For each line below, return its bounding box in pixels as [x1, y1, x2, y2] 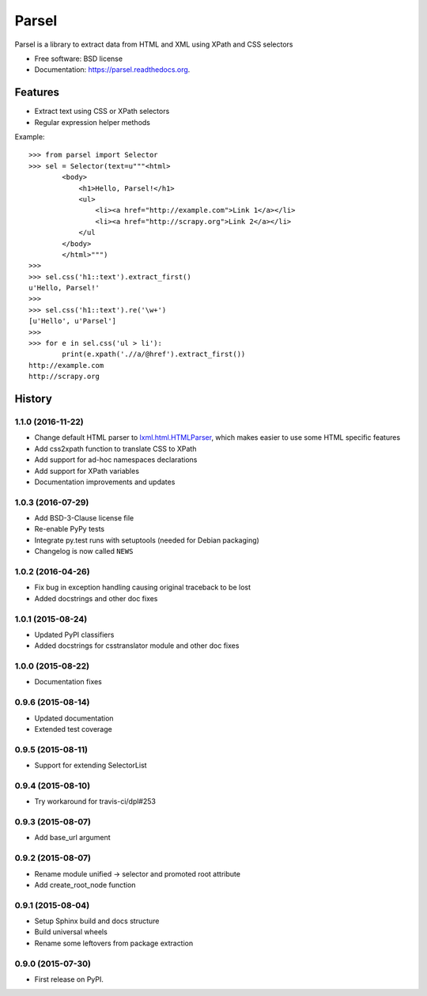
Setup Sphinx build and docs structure [34, 916, 160, 926]
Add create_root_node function [34, 880, 136, 889]
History [14, 392, 53, 406]
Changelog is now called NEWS [34, 547, 134, 556]
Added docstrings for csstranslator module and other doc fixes [34, 641, 240, 650]
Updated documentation [34, 713, 114, 723]
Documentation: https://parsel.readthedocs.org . [34, 65, 191, 74]
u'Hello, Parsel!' [28, 283, 100, 293]
